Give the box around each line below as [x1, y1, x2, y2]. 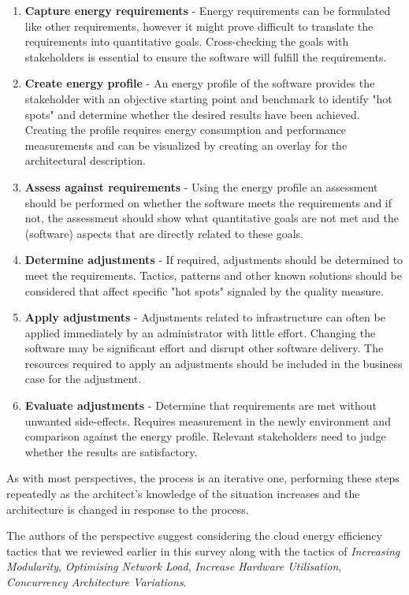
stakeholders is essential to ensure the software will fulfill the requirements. [24, 48, 387, 65]
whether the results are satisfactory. [24, 443, 198, 459]
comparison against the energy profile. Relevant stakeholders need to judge [24, 428, 386, 444]
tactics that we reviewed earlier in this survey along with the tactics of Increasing [6, 542, 400, 559]
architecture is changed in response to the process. [6, 500, 249, 517]
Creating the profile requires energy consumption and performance [24, 121, 347, 138]
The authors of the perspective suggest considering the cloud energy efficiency [6, 527, 382, 544]
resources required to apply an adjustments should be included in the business [24, 355, 403, 371]
